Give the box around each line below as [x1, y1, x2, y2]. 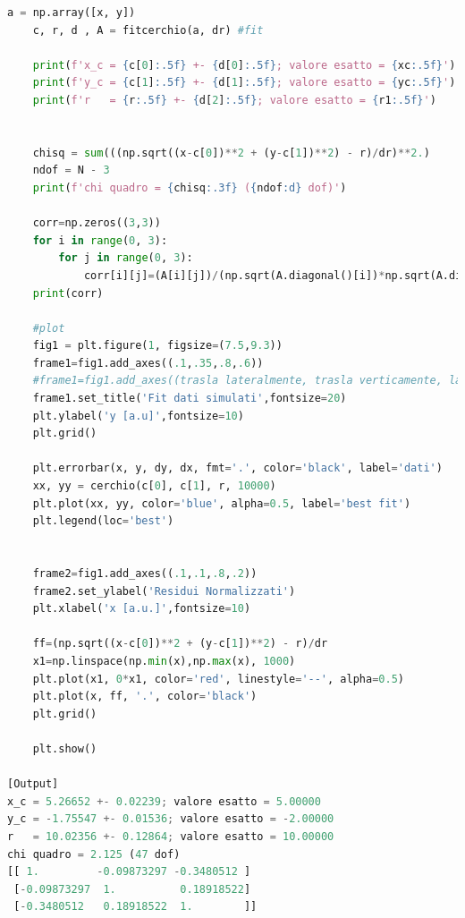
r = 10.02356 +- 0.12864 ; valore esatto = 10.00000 [7, 829, 334, 843]
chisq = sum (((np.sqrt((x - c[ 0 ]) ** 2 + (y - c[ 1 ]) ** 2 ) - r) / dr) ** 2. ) [32, 146, 430, 159]
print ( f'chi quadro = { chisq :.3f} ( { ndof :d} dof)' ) [32, 181, 347, 194]
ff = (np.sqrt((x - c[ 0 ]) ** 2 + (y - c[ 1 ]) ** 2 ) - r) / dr [32, 637, 328, 650]
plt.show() [32, 742, 97, 755]
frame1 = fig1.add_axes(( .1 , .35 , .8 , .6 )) [32, 356, 264, 370]
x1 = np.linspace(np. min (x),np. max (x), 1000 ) [32, 654, 296, 667]
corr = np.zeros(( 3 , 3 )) [32, 217, 161, 230]
